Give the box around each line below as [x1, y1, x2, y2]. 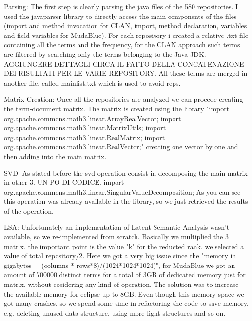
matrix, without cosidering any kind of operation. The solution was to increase [4, 279, 239, 289]
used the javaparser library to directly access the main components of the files [4, 11, 237, 21]
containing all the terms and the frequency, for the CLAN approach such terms [4, 39, 240, 50]
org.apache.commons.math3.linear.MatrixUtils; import [4, 123, 166, 133]
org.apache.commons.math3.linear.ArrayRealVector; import [4, 113, 181, 123]
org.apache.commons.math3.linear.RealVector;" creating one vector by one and [4, 142, 238, 152]
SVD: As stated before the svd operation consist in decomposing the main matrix [4, 167, 248, 178]
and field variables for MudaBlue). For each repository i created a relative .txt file [4, 30, 248, 40]
